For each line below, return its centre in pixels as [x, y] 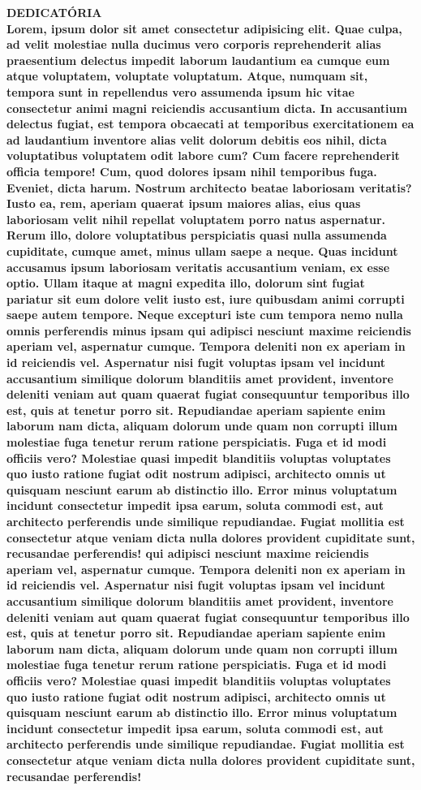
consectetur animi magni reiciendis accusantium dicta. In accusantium [207, 108]
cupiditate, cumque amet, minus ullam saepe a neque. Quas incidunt [202, 250]
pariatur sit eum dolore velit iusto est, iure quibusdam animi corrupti [206, 298]
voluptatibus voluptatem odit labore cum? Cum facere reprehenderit [203, 155]
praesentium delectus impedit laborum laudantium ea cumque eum [198, 60]
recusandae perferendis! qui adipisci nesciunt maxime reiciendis [188, 553]
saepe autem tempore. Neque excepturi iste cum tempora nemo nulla [205, 315]
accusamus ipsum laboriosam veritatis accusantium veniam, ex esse [198, 267]
